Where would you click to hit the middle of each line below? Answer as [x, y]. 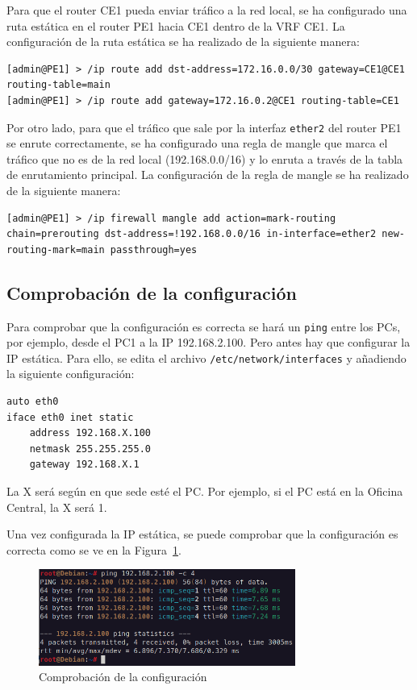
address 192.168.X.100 [90, 433]
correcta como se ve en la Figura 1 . [94, 549]
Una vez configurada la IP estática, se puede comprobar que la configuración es [202, 534]
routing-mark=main [56, 249]
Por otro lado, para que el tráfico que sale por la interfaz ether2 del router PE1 [204, 127]
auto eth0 [33, 402]
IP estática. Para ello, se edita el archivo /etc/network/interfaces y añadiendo [206, 357]
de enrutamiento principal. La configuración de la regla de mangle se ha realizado [208, 175]
